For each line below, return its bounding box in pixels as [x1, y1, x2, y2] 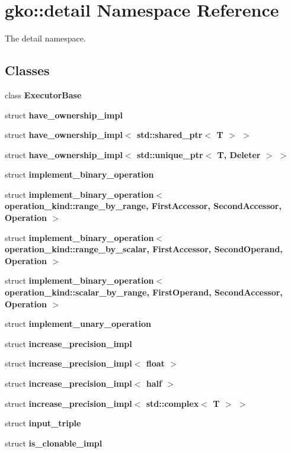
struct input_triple [5, 417, 81, 429]
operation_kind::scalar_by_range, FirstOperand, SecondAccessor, [5, 286, 283, 298]
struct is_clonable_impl [5, 436, 103, 449]
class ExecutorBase [5, 88, 82, 101]
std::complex [146, 397, 199, 409]
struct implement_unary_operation [5, 317, 151, 330]
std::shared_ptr [136, 128, 203, 141]
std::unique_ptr [136, 148, 203, 160]
